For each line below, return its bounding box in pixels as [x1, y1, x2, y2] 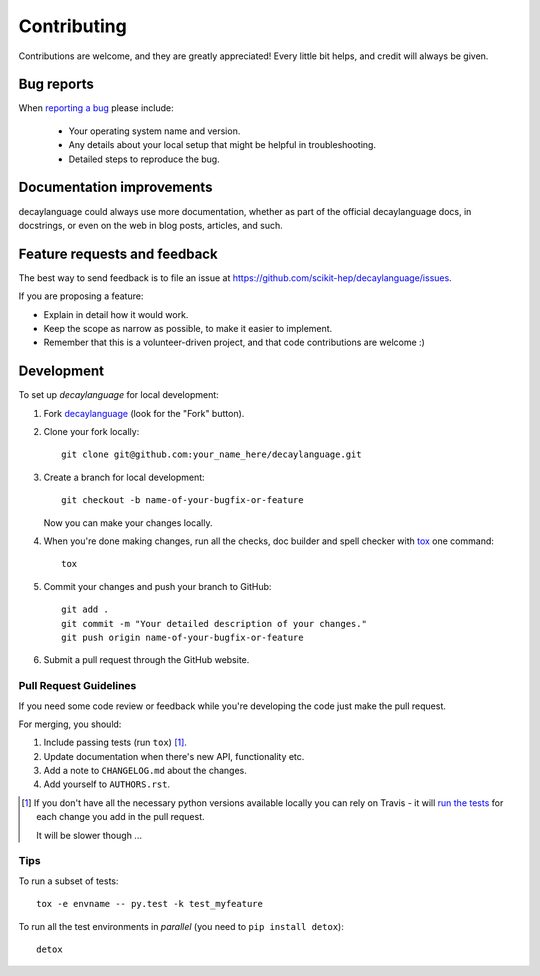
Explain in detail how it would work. [43, 308, 189, 320]
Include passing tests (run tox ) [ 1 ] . [43, 736, 187, 749]
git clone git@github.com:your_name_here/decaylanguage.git [61, 449, 362, 460]
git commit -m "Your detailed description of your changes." [61, 618, 367, 629]
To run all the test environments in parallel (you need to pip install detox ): [18, 920, 344, 932]
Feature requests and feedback [18, 245, 219, 262]
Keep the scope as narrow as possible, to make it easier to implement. [43, 323, 333, 334]
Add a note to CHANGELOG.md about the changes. [43, 765, 247, 777]
